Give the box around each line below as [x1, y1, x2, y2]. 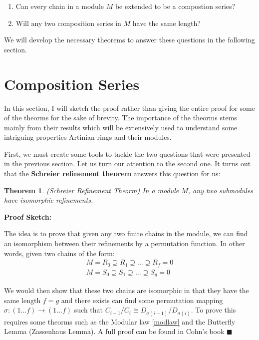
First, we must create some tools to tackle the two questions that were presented [4, 148, 251, 159]
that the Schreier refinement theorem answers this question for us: [4, 168, 221, 179]
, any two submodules [188, 185, 254, 195]
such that [74, 305, 103, 315]
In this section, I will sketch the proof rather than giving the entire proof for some [4, 102, 255, 113]
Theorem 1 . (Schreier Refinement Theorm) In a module [4, 185, 179, 195]
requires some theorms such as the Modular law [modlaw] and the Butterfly [4, 316, 236, 327]
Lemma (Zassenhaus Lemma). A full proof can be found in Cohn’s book [4, 326, 225, 337]
